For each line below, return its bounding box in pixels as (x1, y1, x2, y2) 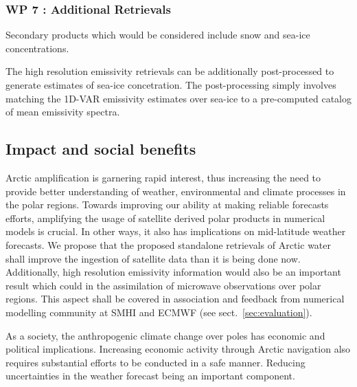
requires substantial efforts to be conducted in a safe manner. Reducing (5, 355, 306, 369)
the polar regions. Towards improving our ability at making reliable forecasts (5, 197, 329, 212)
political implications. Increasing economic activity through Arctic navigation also (5, 342, 351, 356)
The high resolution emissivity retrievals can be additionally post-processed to (5, 64, 334, 78)
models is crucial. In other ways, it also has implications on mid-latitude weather (5, 224, 346, 239)
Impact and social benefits (5, 138, 196, 159)
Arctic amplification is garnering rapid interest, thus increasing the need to (5, 170, 321, 184)
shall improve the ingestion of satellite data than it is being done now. (5, 251, 301, 265)
